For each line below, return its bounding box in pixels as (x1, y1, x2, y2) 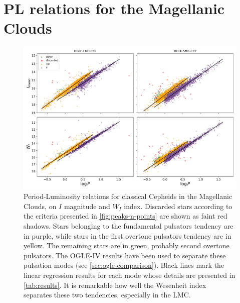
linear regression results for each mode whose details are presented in (24, 270, 235, 280)
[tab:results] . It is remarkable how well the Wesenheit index (24, 279, 206, 290)
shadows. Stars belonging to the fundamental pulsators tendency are (24, 221, 233, 231)
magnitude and (64, 200, 110, 211)
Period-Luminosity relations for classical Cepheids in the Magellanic (24, 191, 232, 201)
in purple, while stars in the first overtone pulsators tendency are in (24, 230, 231, 241)
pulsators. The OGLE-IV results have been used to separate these (24, 250, 226, 260)
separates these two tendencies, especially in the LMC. (24, 289, 191, 300)
